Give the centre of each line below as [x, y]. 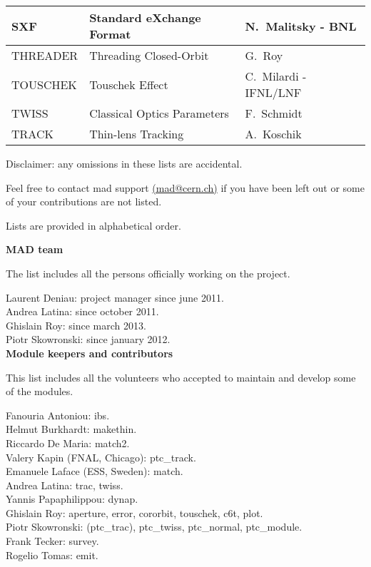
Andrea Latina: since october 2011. [82, 311]
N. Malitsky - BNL [301, 26]
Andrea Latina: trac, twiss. [65, 485]
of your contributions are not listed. [84, 201]
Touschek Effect [129, 84]
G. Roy [264, 55]
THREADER [45, 55]
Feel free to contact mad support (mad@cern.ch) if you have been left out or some [185, 187]
